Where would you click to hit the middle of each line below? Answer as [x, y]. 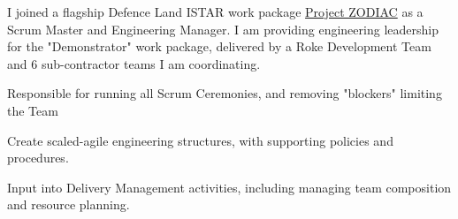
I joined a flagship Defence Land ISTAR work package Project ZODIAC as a [215, 11]
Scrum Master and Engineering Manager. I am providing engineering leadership [223, 29]
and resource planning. [69, 204]
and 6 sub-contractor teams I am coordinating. [134, 63]
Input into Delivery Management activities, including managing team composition [229, 187]
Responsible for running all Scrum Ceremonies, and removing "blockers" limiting [225, 93]
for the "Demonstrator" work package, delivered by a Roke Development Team [219, 46]
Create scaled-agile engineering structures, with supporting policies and [200, 140]
